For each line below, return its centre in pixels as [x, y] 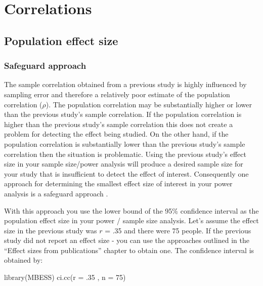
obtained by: [24, 260]
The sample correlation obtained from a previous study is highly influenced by [125, 84]
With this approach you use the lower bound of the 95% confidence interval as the [131, 210]
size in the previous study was [51, 230]
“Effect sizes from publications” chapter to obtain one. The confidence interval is [129, 250]
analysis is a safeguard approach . [56, 193]
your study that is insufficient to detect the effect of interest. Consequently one [126, 173]
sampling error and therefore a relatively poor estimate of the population [117, 94]
